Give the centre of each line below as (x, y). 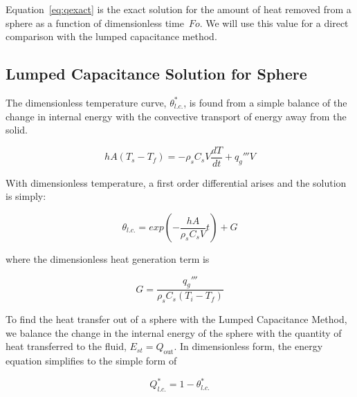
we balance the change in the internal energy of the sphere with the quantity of (174, 332)
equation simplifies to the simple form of (91, 361)
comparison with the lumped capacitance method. (111, 36)
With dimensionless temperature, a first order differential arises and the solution (176, 182)
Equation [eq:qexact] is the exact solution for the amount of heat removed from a (178, 9)
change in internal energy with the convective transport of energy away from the (176, 116)
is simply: (26, 196)
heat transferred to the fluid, (66, 346)
